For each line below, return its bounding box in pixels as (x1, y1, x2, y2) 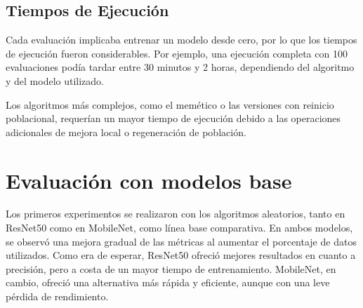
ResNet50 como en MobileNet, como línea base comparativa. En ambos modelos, (6, 220, 353, 235)
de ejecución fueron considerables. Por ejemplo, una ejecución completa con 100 (6, 46, 348, 60)
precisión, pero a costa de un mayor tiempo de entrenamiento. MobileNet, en (6, 261, 336, 276)
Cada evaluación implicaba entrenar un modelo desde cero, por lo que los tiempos (6, 32, 357, 47)
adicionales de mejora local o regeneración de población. (6, 124, 246, 139)
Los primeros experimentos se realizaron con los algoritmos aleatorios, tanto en (6, 206, 345, 221)
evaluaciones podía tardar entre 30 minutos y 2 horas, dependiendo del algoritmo (6, 60, 355, 74)
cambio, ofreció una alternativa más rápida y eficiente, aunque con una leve (6, 275, 330, 290)
